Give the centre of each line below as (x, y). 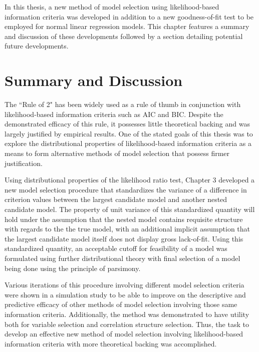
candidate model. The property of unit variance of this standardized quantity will (130, 209)
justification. (24, 163)
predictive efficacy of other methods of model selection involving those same (121, 304)
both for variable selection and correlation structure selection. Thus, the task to (127, 324)
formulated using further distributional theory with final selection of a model (122, 258)
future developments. (37, 46)
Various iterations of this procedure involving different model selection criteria (124, 285)
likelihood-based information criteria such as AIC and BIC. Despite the (114, 114)
